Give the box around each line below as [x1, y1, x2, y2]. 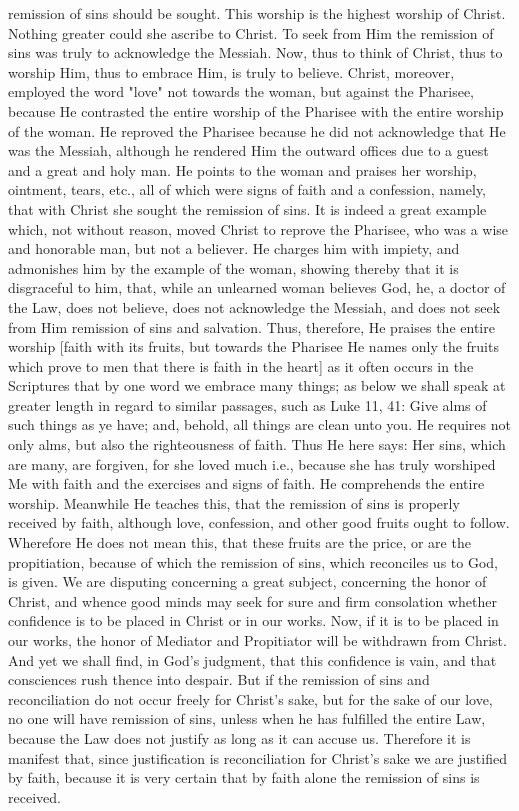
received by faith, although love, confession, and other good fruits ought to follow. [8, 512, 510, 533]
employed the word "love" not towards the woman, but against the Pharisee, [8, 81, 474, 102]
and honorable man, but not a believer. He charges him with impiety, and [8, 238, 460, 259]
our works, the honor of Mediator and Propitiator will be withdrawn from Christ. [8, 630, 507, 650]
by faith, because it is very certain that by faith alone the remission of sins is [8, 767, 480, 788]
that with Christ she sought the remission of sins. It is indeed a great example [8, 198, 487, 219]
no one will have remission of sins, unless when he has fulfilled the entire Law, [8, 708, 486, 729]
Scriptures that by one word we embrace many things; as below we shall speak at [8, 375, 506, 396]
